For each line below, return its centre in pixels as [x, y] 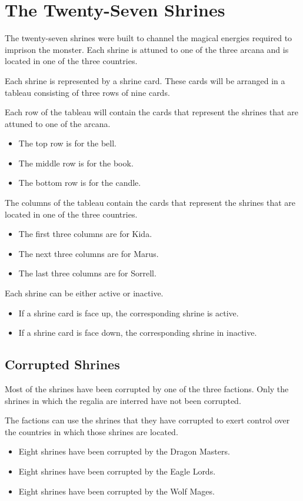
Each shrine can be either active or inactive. [84, 293]
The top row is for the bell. [68, 143]
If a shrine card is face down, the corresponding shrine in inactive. [138, 333]
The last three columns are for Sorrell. [87, 273]
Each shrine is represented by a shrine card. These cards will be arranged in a [145, 80]
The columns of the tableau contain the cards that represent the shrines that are [150, 203]
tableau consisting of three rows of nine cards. [87, 92]
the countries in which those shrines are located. [91, 431]
